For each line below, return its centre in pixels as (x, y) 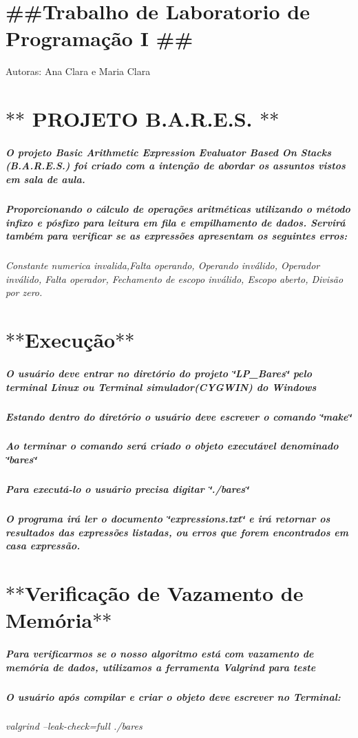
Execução (70, 340)
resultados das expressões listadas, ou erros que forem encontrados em (177, 532)
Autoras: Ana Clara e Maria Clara (78, 71)
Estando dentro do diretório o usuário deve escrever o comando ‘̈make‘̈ (179, 416)
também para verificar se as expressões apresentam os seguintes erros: (177, 236)
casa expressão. (43, 546)
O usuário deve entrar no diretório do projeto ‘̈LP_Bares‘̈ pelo (159, 373)
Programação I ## (99, 38)
